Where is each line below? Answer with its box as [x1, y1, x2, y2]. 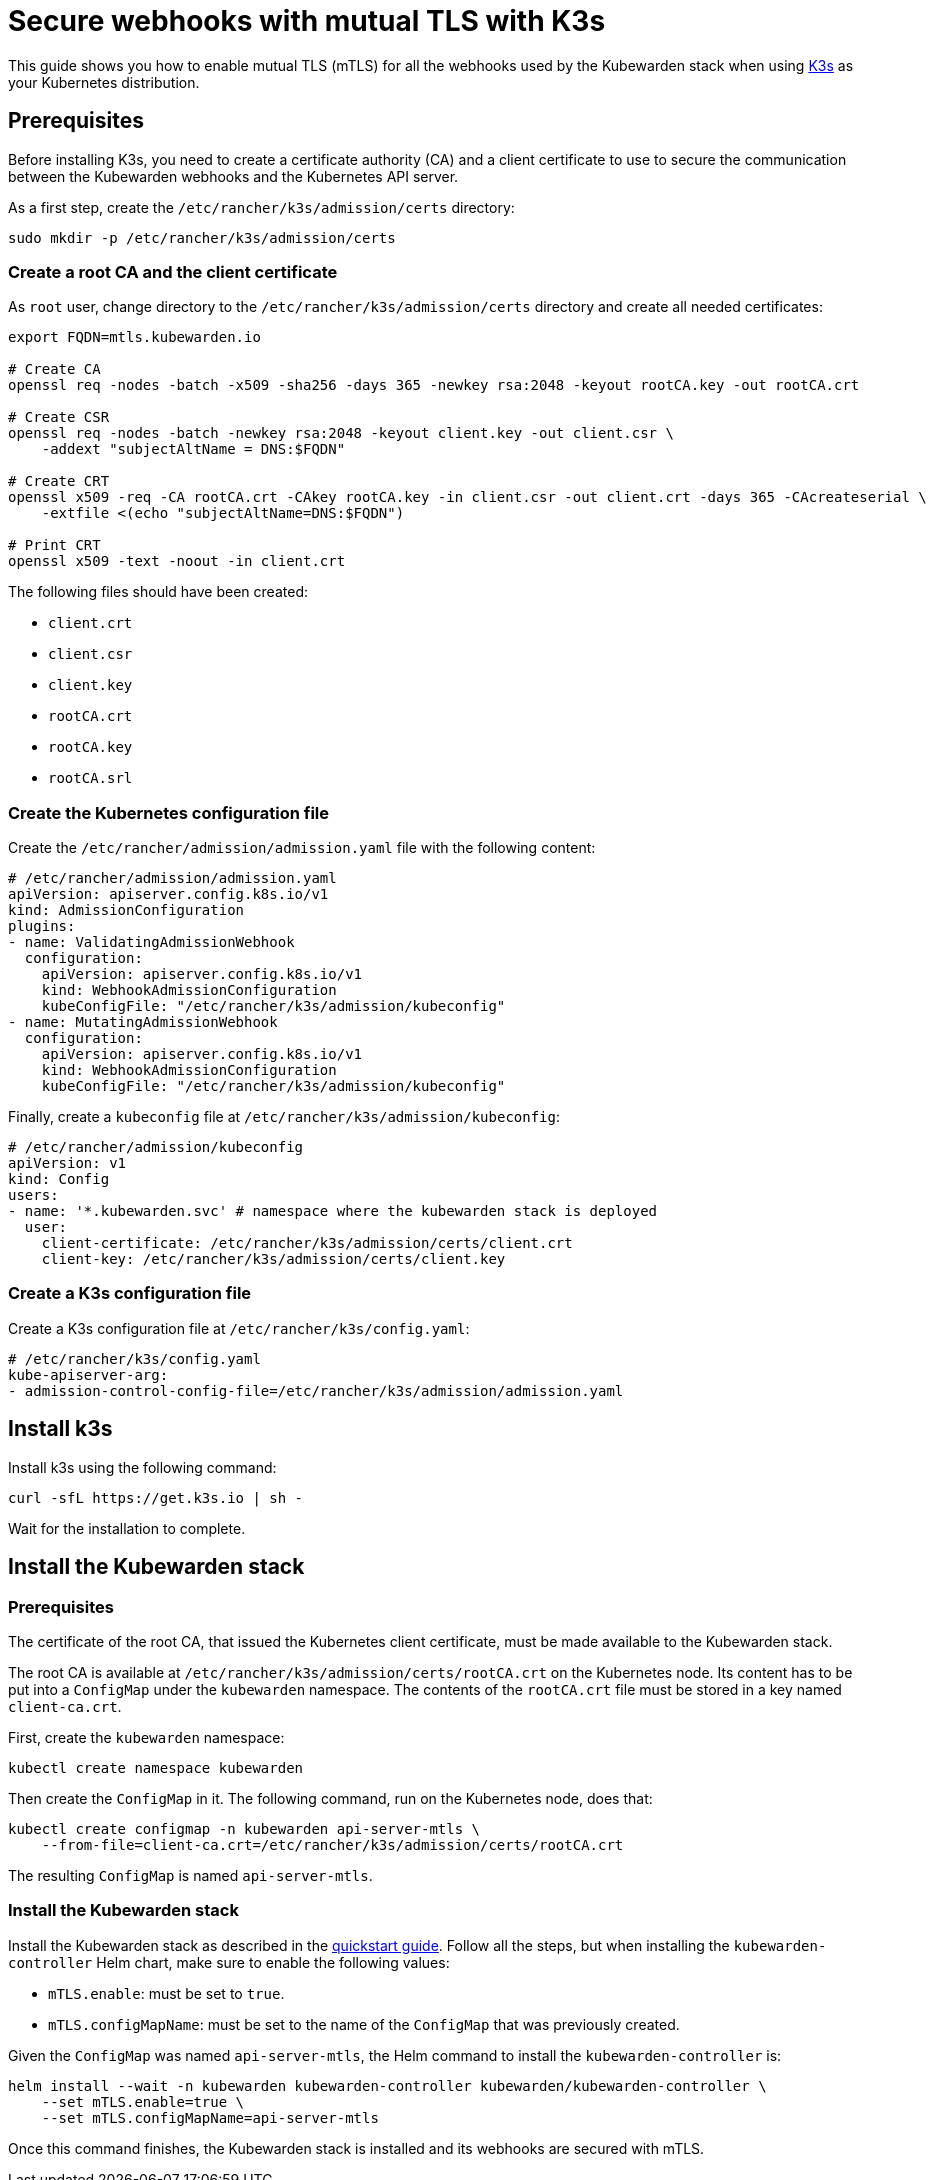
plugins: [8, 918, 76, 935]
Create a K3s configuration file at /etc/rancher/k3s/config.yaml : [8, 1319, 470, 1337]
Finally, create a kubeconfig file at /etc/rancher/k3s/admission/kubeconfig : [8, 1108, 561, 1126]
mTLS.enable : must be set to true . [48, 1984, 285, 2002]
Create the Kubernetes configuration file [8, 802, 329, 823]
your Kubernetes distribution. [8, 73, 200, 91]
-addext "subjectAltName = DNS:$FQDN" [41, 441, 346, 458]
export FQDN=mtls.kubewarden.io [8, 329, 261, 346]
